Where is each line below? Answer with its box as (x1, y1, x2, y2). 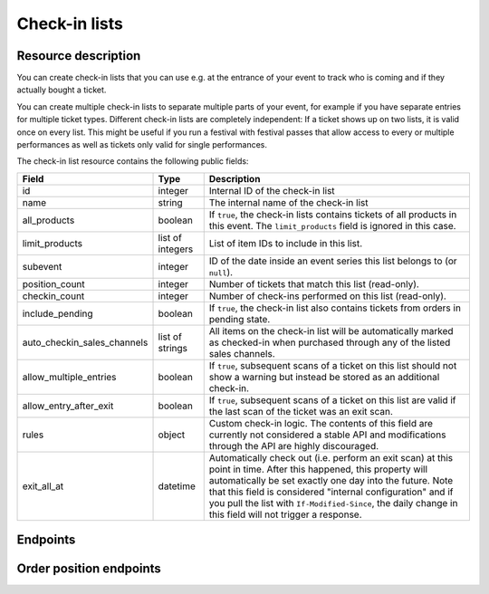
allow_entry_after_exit (22, 399, 114, 412)
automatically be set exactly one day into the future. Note (208, 474, 454, 486)
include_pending (22, 307, 94, 320)
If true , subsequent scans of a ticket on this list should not (208, 359, 457, 371)
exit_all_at (22, 480, 64, 493)
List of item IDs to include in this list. (208, 236, 363, 249)
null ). (208, 265, 234, 278)
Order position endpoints (16, 561, 162, 577)
